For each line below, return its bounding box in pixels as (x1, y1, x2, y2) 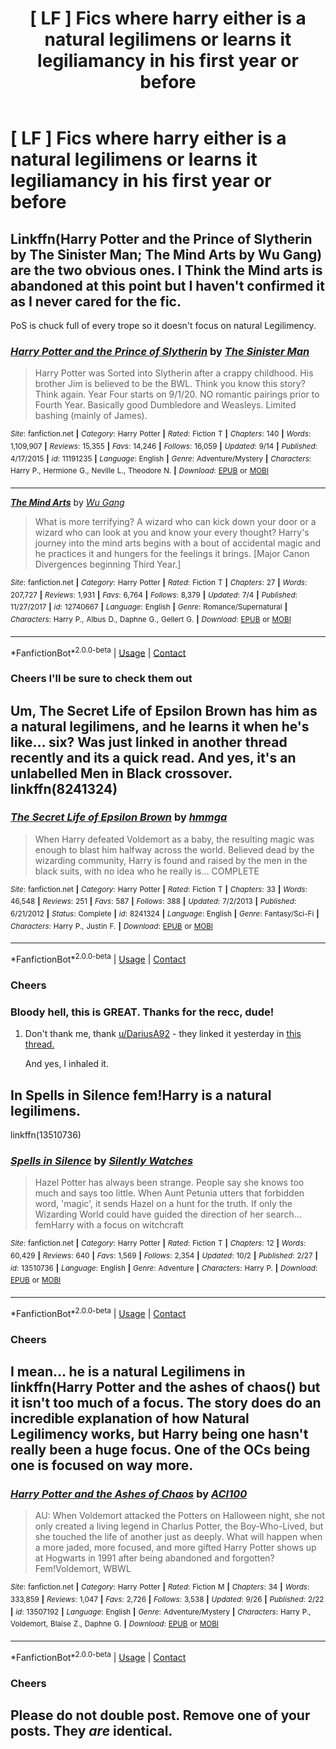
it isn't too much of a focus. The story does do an (10, 1395, 322, 1412)
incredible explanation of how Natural (10, 1410, 250, 1427)
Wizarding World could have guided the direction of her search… (34, 1208, 302, 1221)
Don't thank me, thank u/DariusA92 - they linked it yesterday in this (24, 1028, 302, 1040)
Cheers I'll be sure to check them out (10, 672, 193, 686)
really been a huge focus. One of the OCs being (10, 1442, 311, 1459)
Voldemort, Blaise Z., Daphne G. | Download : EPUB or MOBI (10, 1619, 219, 1629)
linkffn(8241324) (10, 780, 118, 797)
